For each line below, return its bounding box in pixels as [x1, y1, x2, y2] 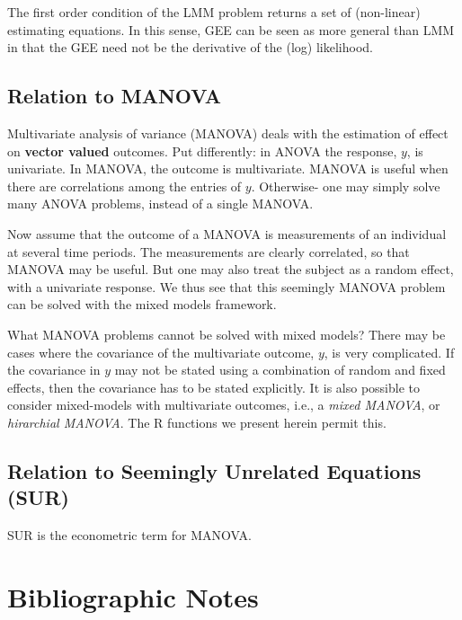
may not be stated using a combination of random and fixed [114, 360, 446, 379]
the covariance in [7, 360, 101, 379]
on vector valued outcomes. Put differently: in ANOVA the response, [7, 141, 397, 160]
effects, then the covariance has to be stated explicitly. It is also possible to [7, 377, 421, 396]
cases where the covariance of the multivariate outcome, [7, 342, 315, 361]
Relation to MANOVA [7, 82, 222, 110]
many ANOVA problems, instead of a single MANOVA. [7, 194, 314, 213]
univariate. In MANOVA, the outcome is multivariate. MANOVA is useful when [7, 159, 449, 178]
